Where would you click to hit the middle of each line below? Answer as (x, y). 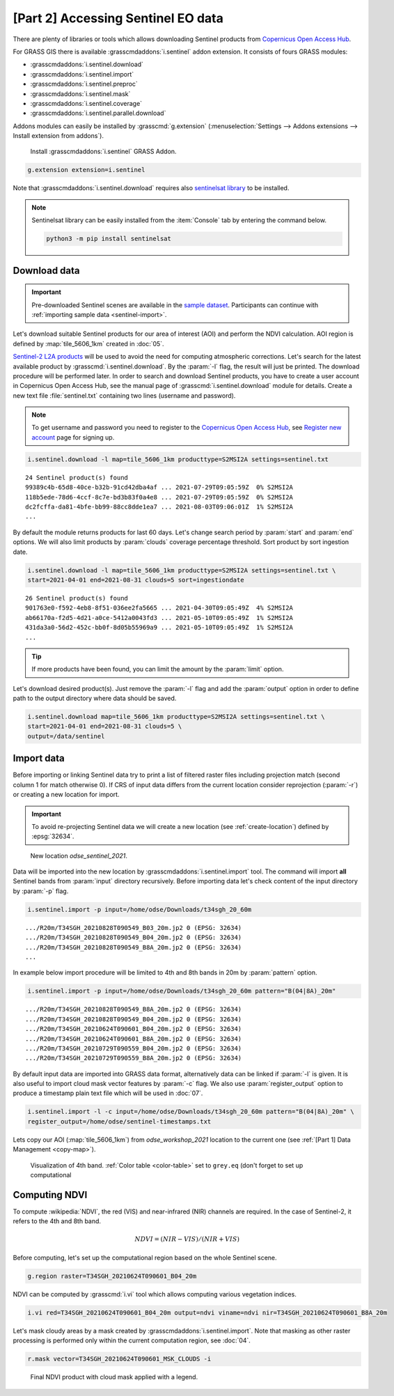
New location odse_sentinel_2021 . (79, 855)
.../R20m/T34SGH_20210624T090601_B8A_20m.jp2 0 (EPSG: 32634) (134, 1039)
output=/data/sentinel (66, 736)
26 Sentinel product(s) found (77, 598)
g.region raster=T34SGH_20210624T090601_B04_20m (112, 1276)
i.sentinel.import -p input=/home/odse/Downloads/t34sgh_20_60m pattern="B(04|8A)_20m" (182, 991)
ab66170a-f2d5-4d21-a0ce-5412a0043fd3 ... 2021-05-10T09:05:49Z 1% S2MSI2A (159, 618)
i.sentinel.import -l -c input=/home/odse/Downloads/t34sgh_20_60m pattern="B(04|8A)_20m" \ (191, 1112)
